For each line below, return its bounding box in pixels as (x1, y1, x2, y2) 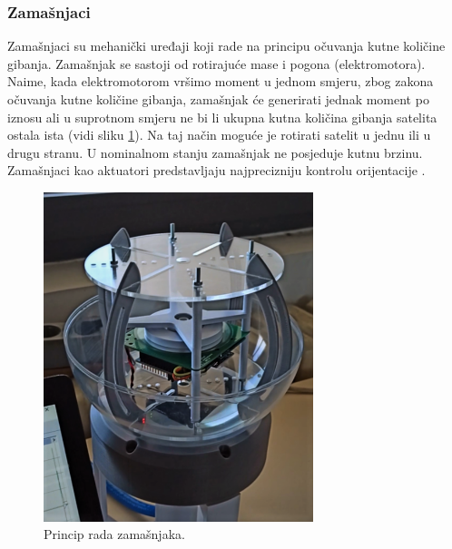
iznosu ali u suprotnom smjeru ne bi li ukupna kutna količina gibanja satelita (7, 107, 437, 126)
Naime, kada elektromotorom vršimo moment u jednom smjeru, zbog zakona (7, 72, 434, 91)
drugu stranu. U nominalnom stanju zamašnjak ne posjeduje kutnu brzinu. (7, 142, 423, 162)
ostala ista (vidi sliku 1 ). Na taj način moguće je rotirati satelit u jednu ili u (7, 125, 431, 144)
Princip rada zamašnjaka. (44, 524, 185, 544)
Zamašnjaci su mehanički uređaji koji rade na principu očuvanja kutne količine (7, 36, 446, 55)
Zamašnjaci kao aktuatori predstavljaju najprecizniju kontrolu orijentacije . (7, 161, 426, 180)
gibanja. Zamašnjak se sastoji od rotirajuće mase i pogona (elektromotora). (7, 54, 426, 73)
